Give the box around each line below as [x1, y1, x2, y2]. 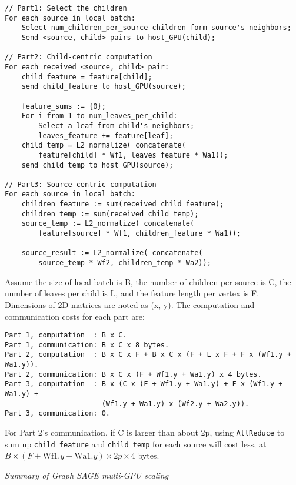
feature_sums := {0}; [21, 102, 106, 111]
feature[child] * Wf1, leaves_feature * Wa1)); [38, 150, 228, 159]
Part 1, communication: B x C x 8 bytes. [5, 340, 169, 349]
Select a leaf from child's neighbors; [38, 121, 195, 130]
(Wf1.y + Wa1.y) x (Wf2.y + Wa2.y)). [101, 399, 250, 408]
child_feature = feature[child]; [21, 72, 152, 81]
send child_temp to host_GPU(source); [21, 160, 174, 169]
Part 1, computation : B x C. [5, 331, 127, 340]
